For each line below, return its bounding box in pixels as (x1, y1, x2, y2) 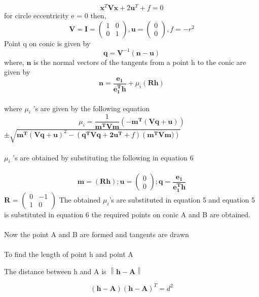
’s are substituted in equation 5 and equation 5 (109, 194, 255, 205)
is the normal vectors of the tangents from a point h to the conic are (33, 56, 246, 67)
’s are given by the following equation (33, 103, 150, 113)
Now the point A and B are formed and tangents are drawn (4, 228, 189, 239)
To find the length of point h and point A (4, 249, 133, 259)
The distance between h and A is (4, 266, 106, 276)
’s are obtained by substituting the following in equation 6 (13, 152, 194, 162)
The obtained (59, 194, 101, 205)
